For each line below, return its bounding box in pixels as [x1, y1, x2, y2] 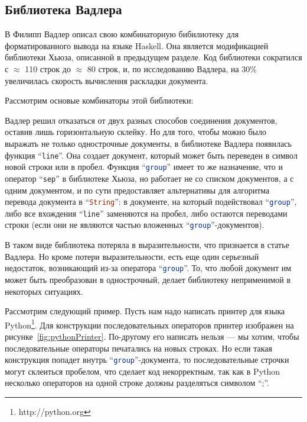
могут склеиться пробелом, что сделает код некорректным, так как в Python [5, 365, 280, 377]
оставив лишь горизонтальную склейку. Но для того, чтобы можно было [5, 125, 266, 138]
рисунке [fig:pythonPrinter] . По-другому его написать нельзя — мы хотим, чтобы [5, 330, 299, 342]
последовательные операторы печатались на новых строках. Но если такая [5, 342, 272, 354]
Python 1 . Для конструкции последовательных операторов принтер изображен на [5, 317, 294, 331]
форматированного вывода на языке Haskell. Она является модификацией [5, 39, 269, 51]
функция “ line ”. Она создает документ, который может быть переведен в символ [5, 149, 298, 161]
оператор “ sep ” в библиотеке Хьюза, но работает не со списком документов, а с [5, 172, 294, 184]
